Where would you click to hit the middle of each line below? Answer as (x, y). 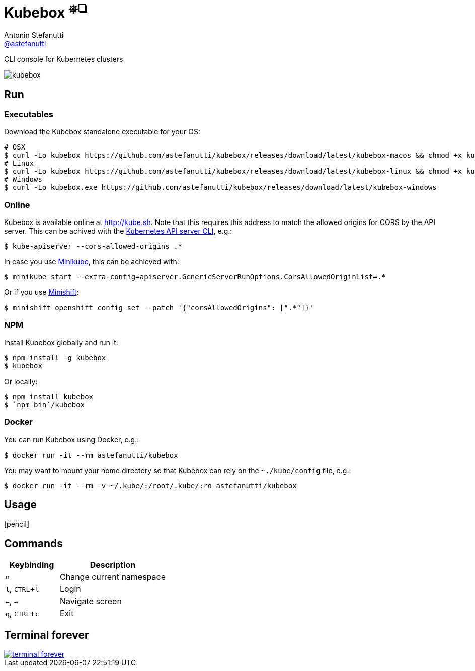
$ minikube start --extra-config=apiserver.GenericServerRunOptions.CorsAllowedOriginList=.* (195, 277)
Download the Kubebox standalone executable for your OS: (102, 132)
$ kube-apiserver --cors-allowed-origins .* (93, 246)
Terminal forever (47, 635)
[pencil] (17, 524)
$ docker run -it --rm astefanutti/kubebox (91, 455)
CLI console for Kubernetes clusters (64, 59)
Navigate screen (91, 601)
